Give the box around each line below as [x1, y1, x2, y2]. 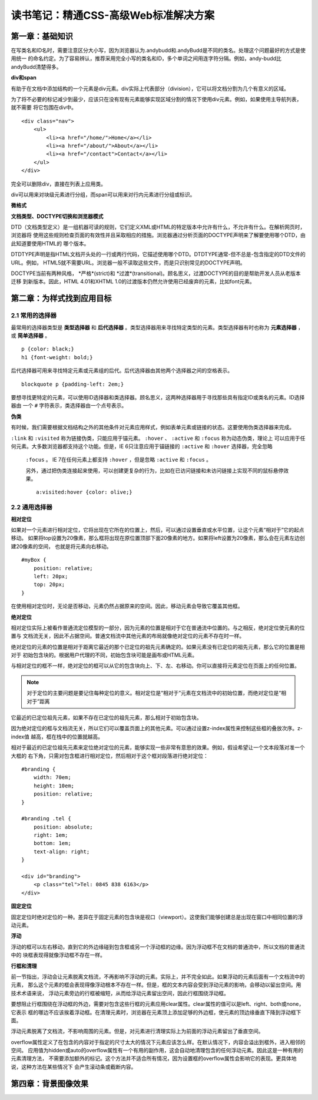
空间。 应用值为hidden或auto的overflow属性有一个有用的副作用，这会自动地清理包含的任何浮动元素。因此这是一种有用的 [11, 1047, 303, 1054]
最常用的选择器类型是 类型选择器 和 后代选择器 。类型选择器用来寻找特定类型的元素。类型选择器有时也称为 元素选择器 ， [11, 324, 303, 331]
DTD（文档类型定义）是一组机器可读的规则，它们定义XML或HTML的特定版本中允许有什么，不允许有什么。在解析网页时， [11, 224, 306, 231]
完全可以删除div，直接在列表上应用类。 [11, 180, 106, 187]
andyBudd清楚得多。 [11, 63, 62, 70]
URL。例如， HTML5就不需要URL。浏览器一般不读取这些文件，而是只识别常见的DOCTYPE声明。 [11, 259, 246, 266]
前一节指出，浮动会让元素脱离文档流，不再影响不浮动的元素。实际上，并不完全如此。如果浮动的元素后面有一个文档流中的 [11, 973, 305, 980]
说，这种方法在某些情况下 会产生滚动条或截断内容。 [11, 1063, 137, 1070]
